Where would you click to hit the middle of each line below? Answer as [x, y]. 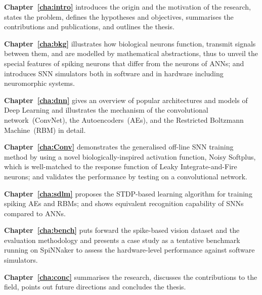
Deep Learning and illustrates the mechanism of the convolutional [106, 110]
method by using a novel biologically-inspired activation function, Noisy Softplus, [130, 156]
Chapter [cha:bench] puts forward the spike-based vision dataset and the [122, 230]
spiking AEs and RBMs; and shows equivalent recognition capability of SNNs [124, 203]
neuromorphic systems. [39, 83]
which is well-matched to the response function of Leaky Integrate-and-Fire [121, 166]
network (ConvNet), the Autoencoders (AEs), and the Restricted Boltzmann [124, 119]
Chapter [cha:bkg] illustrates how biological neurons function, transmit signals [130, 43]
